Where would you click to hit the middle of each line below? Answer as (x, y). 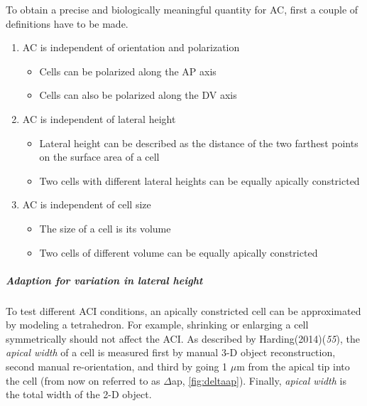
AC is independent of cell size (87, 204)
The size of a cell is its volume (105, 228)
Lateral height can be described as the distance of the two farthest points (199, 143)
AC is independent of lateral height (99, 118)
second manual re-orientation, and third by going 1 (117, 367)
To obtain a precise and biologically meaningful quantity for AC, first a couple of (182, 9)
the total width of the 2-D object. (79, 394)
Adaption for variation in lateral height (104, 280)
